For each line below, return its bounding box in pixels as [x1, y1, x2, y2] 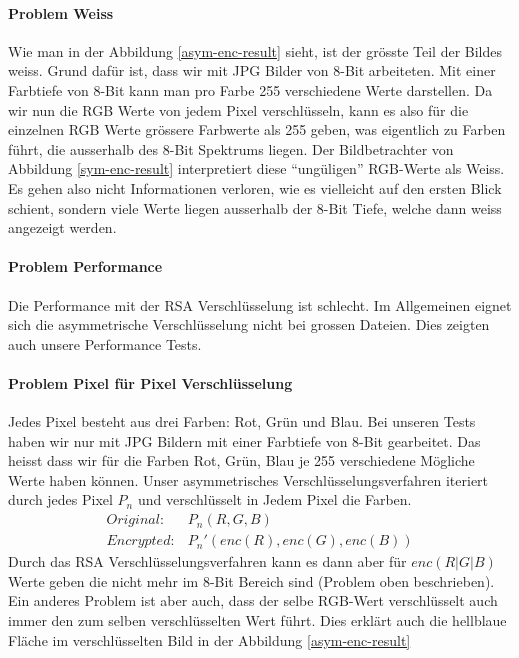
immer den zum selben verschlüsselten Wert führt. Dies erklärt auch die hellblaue [8, 609, 507, 630]
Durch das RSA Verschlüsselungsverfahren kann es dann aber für [8, 551, 407, 572]
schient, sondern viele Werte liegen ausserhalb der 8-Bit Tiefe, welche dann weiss [8, 197, 502, 218]
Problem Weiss [8, 2, 114, 23]
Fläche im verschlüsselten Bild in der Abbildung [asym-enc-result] [8, 629, 411, 650]
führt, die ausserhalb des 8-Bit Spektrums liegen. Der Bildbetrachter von [8, 138, 454, 159]
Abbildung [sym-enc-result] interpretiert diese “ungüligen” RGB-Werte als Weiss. [8, 158, 505, 179]
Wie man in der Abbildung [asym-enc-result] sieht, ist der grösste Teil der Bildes [8, 40, 503, 61]
